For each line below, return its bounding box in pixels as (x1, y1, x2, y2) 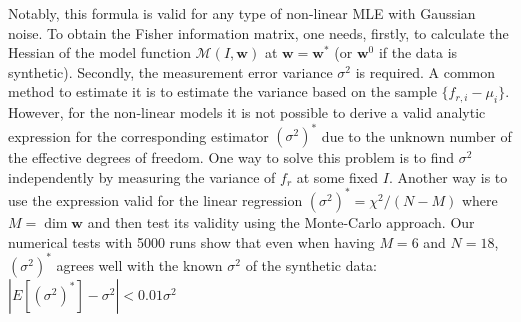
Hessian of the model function (8, 42, 191, 63)
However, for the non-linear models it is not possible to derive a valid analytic (8, 102, 486, 123)
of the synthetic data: (245, 254, 377, 275)
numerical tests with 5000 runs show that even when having (8, 231, 375, 252)
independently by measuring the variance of (8, 166, 276, 187)
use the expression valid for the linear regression (8, 189, 303, 210)
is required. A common (355, 61, 496, 82)
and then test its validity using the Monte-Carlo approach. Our (87, 211, 475, 232)
